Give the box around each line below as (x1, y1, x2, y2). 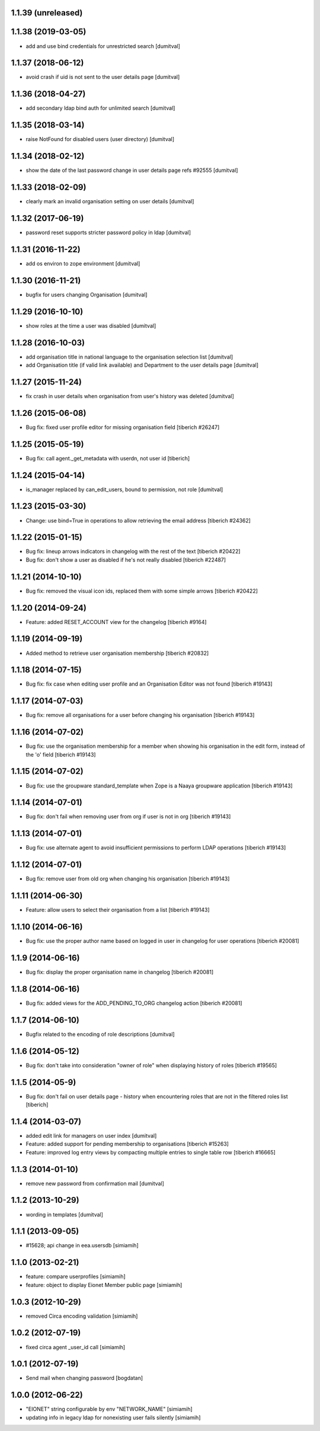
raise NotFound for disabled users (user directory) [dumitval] (25, 136, 175, 143)
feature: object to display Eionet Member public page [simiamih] (25, 1281, 183, 1288)
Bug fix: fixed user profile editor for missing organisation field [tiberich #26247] (25, 424, 220, 431)
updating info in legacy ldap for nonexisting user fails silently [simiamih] (25, 1414, 201, 1421)
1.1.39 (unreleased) (11, 8, 83, 18)
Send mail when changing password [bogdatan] (25, 1375, 143, 1382)
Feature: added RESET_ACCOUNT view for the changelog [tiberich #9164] (25, 618, 207, 625)
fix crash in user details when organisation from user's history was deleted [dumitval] (25, 392, 234, 399)
